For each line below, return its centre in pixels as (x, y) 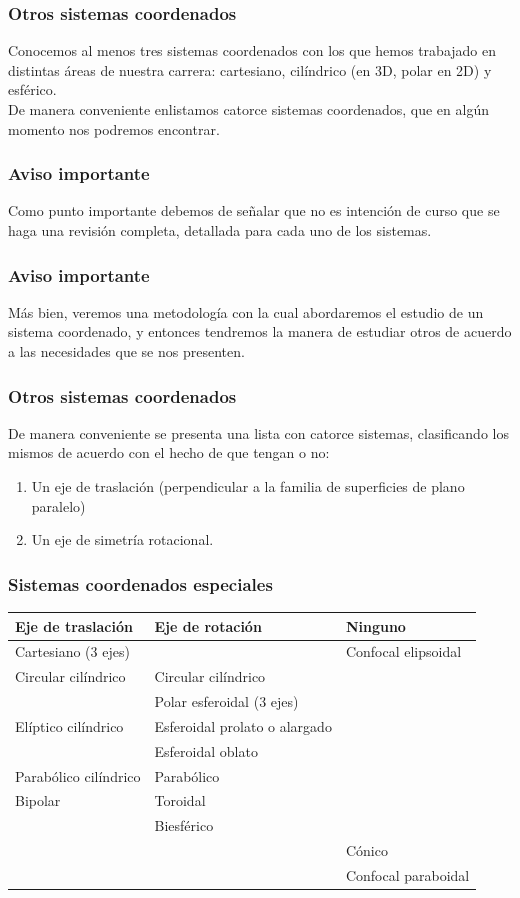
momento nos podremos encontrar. (114, 128)
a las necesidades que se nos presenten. (126, 351)
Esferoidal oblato (206, 750)
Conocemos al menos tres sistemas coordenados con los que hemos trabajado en (252, 50)
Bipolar (38, 800)
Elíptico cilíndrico (69, 725)
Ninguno (375, 625)
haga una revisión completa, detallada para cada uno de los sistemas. (220, 230)
